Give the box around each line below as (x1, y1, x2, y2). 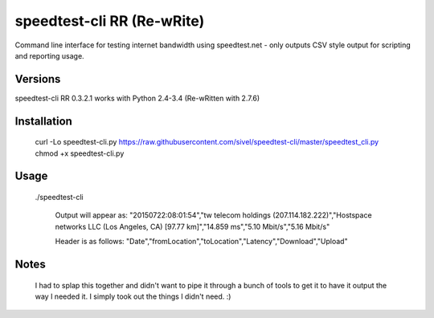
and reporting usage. (14, 51, 84, 60)
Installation (14, 114, 72, 128)
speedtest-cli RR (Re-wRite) (14, 12, 205, 30)
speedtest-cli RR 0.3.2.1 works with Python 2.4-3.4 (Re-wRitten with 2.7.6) (14, 93, 260, 103)
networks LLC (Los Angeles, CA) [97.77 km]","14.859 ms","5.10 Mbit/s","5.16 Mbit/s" (55, 222, 330, 231)
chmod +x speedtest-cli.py (35, 149, 125, 158)
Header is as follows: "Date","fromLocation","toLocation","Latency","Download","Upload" (55, 237, 349, 247)
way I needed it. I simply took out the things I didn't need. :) (35, 291, 231, 301)
